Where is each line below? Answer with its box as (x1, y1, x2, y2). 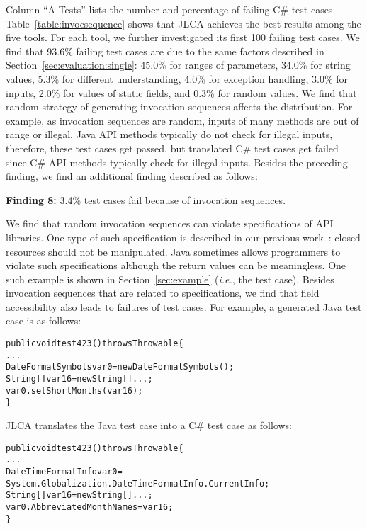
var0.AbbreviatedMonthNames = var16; (6, 501, 174, 512)
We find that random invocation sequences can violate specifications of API (6, 216, 334, 231)
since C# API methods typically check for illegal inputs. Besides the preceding (6, 154, 348, 169)
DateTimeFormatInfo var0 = (6, 466, 123, 477)
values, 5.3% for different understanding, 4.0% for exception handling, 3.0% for (6, 71, 349, 86)
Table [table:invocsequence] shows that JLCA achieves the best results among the (6, 16, 361, 30)
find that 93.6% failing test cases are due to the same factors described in (6, 43, 324, 58)
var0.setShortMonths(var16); (6, 385, 143, 396)
